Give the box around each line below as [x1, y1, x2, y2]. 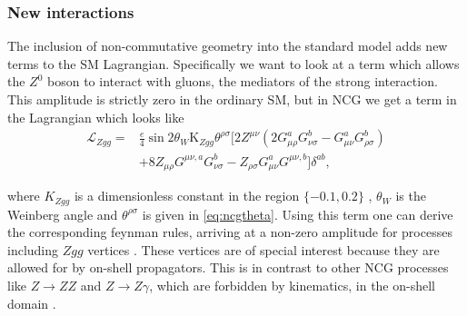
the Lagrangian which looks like [7, 107, 184, 126]
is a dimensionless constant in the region [74, 186, 300, 205]
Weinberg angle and [7, 204, 118, 223]
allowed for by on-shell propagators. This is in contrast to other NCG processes [7, 258, 449, 277]
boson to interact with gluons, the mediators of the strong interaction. [47, 72, 438, 91]
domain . [7, 293, 56, 312]
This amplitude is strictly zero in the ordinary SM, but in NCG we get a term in [7, 90, 457, 108]
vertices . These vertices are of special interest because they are [87, 240, 440, 259]
